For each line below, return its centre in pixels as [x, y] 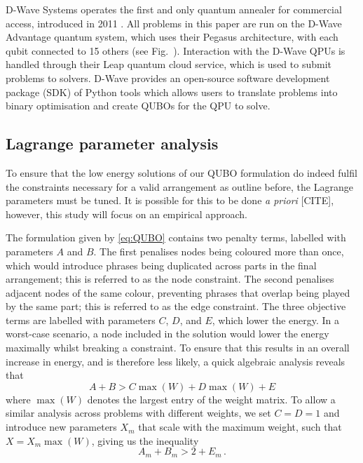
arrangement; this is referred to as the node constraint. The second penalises [170, 279]
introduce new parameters [61, 427]
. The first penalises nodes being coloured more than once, [219, 251]
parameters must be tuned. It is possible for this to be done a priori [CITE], [170, 200]
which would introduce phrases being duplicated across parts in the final [161, 265]
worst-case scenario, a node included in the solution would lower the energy [167, 334]
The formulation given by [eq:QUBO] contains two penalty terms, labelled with [176, 237]
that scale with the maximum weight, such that [240, 427]
